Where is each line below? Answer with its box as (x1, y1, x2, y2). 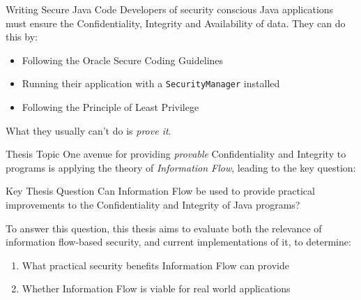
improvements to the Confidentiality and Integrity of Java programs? (6, 197, 300, 211)
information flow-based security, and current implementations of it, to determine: (6, 234, 351, 249)
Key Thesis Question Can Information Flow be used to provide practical (6, 183, 315, 198)
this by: (6, 29, 38, 44)
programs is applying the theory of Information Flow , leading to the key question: (6, 160, 356, 174)
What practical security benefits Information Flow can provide (22, 257, 289, 272)
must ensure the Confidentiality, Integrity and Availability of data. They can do (6, 15, 346, 30)
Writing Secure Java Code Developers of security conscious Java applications (6, 2, 334, 16)
